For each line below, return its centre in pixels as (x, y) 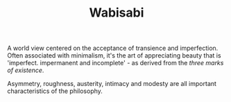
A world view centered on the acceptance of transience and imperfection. (113, 48)
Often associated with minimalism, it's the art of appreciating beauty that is (114, 56)
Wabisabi (117, 13)
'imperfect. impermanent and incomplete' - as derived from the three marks (115, 63)
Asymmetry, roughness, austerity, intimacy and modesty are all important (112, 84)
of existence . (26, 70)
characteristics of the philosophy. (55, 91)
